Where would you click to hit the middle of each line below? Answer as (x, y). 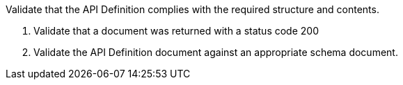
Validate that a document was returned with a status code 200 (176, 31)
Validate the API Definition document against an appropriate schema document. (216, 52)
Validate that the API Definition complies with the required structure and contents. (192, 9)
